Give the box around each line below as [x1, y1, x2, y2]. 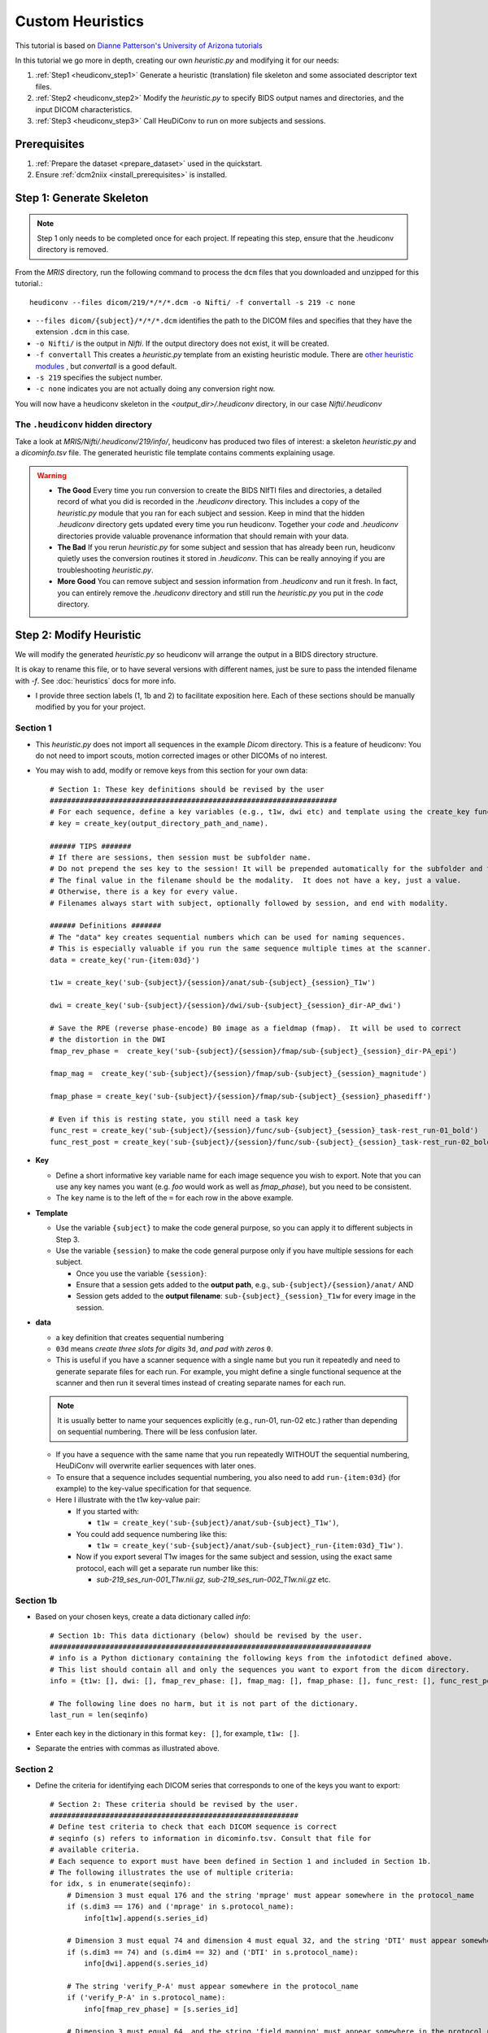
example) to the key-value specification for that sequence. [55, 1483, 252, 1493]
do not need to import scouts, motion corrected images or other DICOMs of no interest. [35, 751, 329, 760]
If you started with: [76, 1506, 140, 1516]
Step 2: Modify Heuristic [15, 628, 142, 642]
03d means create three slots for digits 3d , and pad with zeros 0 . [55, 1344, 273, 1354]
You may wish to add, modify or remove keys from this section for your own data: [35, 765, 308, 776]
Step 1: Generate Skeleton [15, 191, 149, 205]
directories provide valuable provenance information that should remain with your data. [57, 531, 349, 541]
